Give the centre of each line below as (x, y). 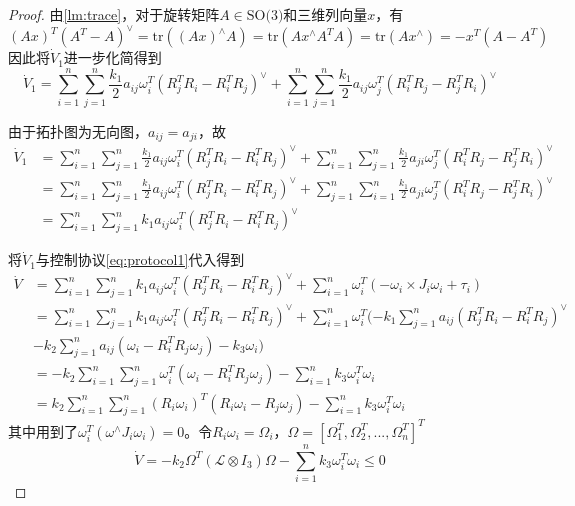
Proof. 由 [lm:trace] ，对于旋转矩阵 (114, 14)
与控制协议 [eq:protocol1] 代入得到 (140, 259)
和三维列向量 (325, 14)
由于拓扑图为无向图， (78, 130)
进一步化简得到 (112, 57)
